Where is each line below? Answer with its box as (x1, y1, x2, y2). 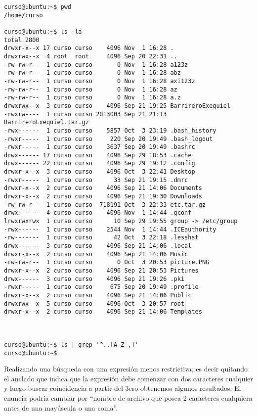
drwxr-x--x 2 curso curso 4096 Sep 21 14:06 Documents (4, 185, 202, 192)
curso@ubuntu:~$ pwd (4, 3, 72, 10)
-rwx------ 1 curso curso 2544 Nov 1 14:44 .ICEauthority (4, 226, 216, 233)
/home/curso (4, 11, 43, 19)
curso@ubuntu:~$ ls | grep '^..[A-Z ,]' (4, 341, 139, 348)
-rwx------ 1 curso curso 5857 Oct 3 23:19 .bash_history (4, 127, 216, 134)
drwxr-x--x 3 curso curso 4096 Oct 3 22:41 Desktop (4, 168, 195, 176)
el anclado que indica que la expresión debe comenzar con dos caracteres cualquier (4, 373, 253, 383)
